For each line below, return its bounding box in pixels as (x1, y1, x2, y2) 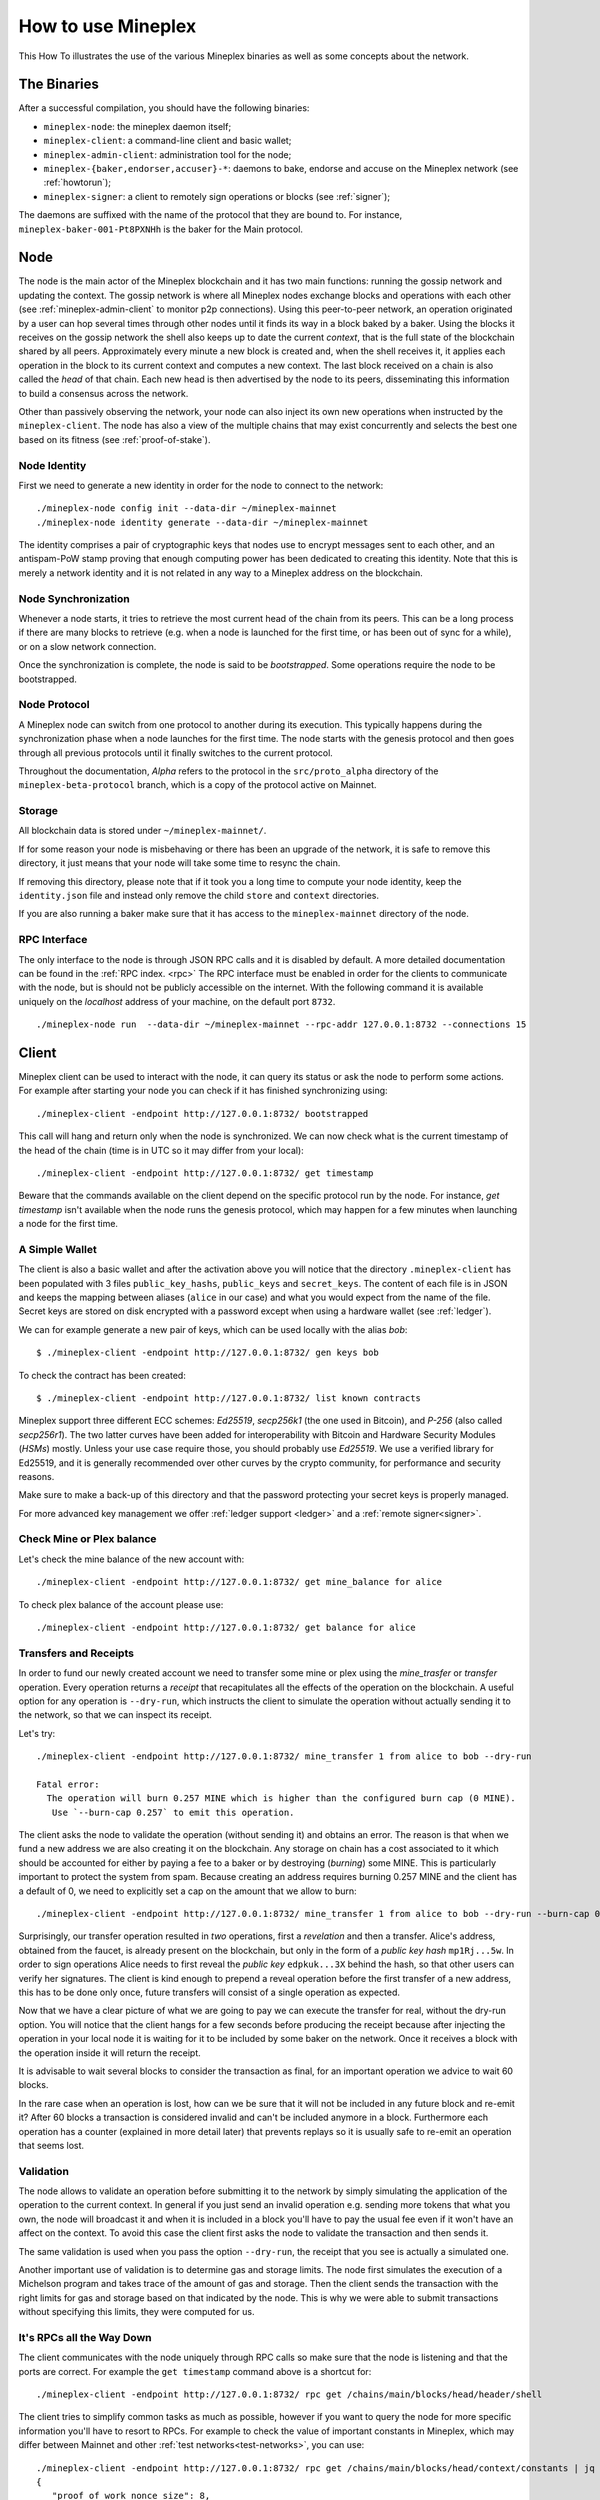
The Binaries (18, 76, 100, 93)
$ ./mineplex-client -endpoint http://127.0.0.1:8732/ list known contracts (36, 1392, 422, 1404)
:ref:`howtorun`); (43, 176, 112, 189)
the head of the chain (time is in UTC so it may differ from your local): (18, 1144, 304, 1156)
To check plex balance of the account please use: (18, 1598, 224, 1610)
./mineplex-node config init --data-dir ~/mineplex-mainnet (36, 503, 337, 514)
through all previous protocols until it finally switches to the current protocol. (18, 746, 334, 759)
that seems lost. (18, 2139, 85, 2151)
